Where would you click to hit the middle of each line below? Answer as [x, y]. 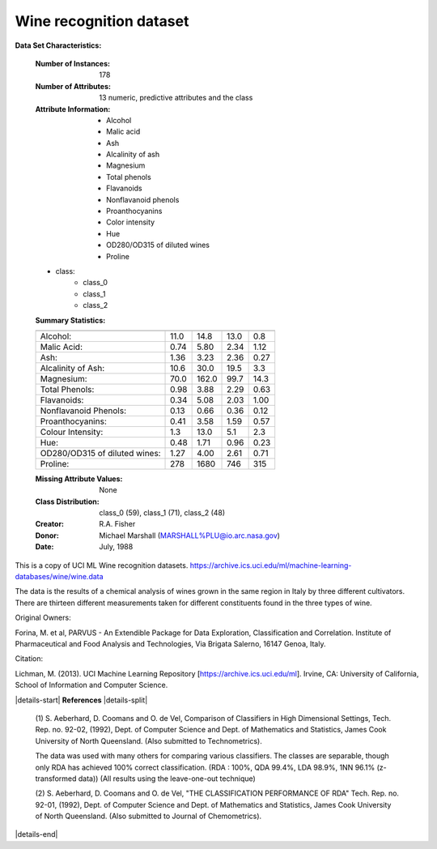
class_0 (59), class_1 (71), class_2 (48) [162, 513]
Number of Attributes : [73, 86]
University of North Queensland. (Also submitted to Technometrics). [148, 740]
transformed [56, 779]
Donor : [47, 535]
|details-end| [36, 834]
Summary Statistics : [70, 320]
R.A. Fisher [117, 524]
